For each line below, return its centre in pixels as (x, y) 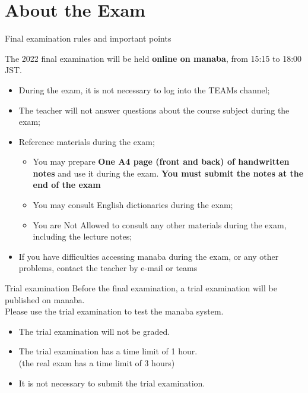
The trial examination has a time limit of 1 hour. (108, 351)
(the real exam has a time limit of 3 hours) (97, 363)
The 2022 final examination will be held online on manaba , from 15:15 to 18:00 (153, 58)
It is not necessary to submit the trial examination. (112, 383)
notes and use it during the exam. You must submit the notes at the (168, 173)
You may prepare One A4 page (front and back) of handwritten (161, 161)
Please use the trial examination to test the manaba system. (114, 311)
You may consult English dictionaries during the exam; (133, 205)
